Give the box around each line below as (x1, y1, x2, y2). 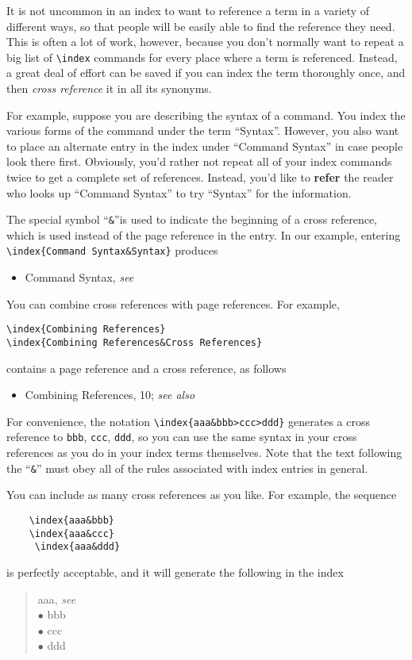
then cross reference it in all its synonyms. (6, 80, 212, 97)
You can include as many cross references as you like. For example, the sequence (6, 486, 397, 503)
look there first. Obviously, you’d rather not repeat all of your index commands (6, 153, 392, 170)
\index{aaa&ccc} (29, 528, 115, 539)
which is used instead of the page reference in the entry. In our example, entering (6, 226, 401, 243)
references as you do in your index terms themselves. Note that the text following (6, 444, 402, 461)
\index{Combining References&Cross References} (6, 336, 263, 348)
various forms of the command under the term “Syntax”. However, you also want (6, 122, 399, 139)
